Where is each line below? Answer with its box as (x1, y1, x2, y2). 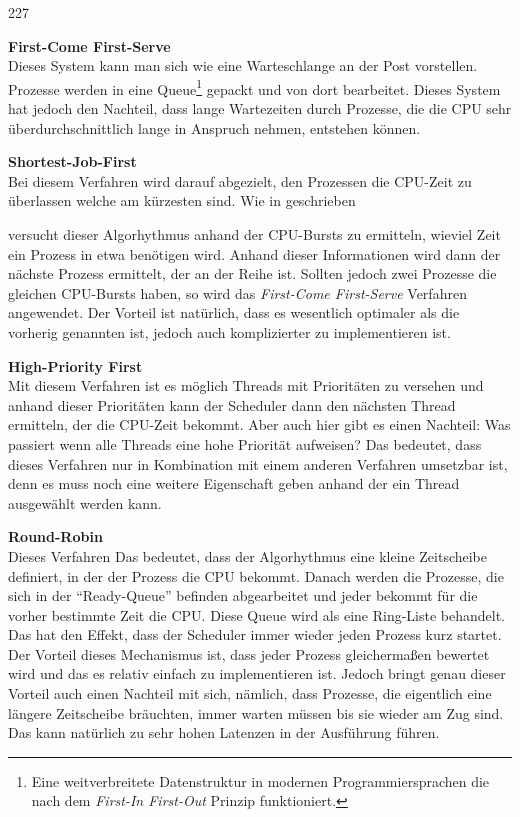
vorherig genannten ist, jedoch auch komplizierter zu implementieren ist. (8, 321, 451, 342)
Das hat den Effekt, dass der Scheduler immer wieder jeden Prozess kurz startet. (8, 624, 502, 645)
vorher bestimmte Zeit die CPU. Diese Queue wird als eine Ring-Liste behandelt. (8, 604, 505, 625)
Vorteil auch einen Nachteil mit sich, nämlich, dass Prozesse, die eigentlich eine (8, 683, 492, 704)
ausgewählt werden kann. (8, 492, 162, 513)
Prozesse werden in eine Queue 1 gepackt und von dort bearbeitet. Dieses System (8, 75, 501, 99)
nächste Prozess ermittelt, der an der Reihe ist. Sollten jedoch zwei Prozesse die (8, 263, 497, 284)
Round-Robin (8, 526, 103, 547)
